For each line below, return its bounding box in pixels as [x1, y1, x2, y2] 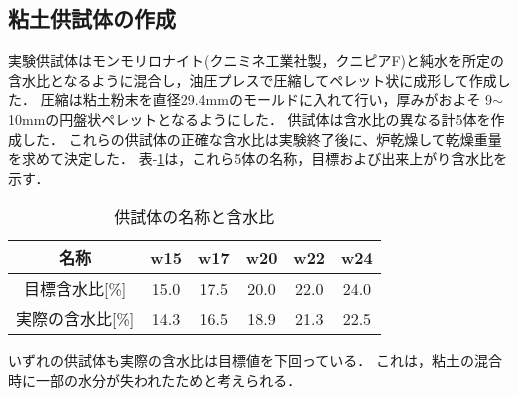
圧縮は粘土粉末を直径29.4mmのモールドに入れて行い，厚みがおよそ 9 [40, 89, 493, 110]
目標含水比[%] [24, 277, 127, 301]
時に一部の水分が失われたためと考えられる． [8, 369, 302, 390]
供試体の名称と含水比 [114, 205, 275, 229]
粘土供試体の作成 [8, 3, 176, 34]
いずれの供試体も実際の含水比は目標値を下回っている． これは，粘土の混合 [8, 350, 502, 371]
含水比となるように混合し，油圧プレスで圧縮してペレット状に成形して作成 [8, 69, 497, 90]
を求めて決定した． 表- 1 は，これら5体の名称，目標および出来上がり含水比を [8, 148, 508, 169]
